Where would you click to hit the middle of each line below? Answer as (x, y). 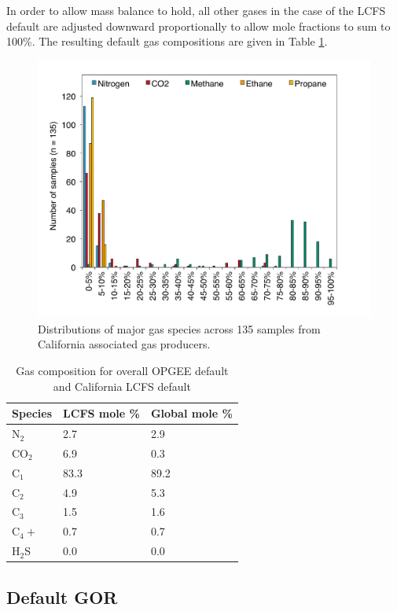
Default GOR (62, 596)
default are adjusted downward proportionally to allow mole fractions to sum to (198, 26)
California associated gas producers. (124, 344)
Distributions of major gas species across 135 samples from (179, 328)
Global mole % (191, 413)
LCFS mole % (101, 413)
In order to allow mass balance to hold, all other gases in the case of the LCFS (196, 10)
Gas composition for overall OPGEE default (122, 371)
